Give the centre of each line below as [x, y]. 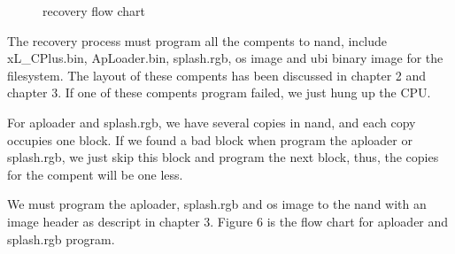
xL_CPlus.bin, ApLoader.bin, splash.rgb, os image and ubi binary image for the [225, 58]
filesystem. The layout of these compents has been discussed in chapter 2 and [217, 75]
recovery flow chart [94, 11]
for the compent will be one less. [95, 174]
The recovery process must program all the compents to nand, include [197, 40]
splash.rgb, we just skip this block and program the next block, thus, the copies [223, 157]
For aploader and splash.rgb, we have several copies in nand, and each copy [212, 122]
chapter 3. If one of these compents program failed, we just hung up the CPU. [219, 92]
